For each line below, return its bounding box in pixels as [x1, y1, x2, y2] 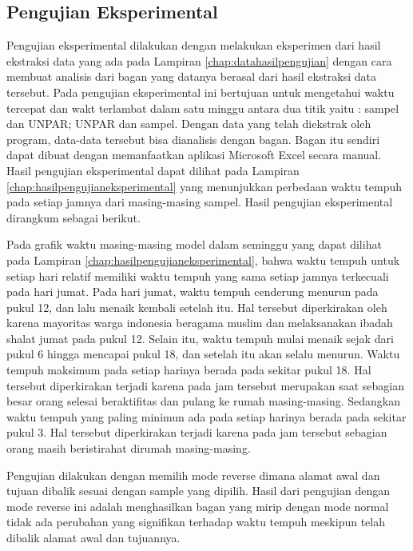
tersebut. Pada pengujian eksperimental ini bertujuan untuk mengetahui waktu [6, 83, 395, 100]
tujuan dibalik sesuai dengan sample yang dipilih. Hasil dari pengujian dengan [6, 482, 390, 499]
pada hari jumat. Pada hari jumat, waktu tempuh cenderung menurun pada [6, 283, 379, 300]
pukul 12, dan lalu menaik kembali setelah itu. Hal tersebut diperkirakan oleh [6, 298, 387, 315]
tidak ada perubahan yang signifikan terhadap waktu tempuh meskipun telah [6, 513, 385, 530]
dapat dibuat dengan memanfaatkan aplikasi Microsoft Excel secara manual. [6, 146, 382, 163]
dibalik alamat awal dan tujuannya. [6, 529, 181, 546]
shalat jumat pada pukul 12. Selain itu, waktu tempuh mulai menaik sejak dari [6, 329, 394, 346]
